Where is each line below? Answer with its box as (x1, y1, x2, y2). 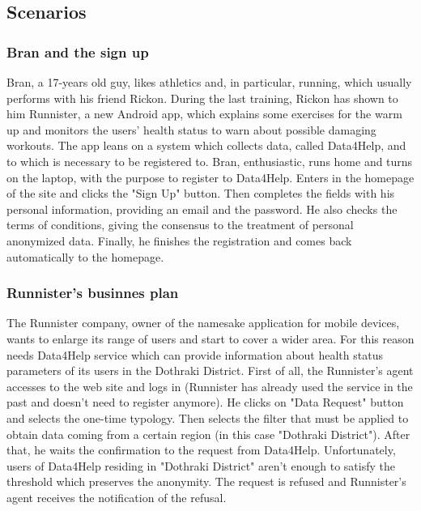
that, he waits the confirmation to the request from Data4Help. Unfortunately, (6, 441, 396, 458)
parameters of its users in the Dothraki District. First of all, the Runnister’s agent (6, 362, 414, 379)
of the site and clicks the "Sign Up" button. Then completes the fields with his (6, 185, 395, 202)
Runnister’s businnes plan (6, 283, 179, 303)
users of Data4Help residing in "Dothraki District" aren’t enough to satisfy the (6, 457, 395, 474)
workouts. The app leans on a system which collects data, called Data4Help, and (6, 137, 406, 154)
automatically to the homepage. (6, 248, 164, 265)
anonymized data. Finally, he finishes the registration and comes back (6, 232, 352, 249)
